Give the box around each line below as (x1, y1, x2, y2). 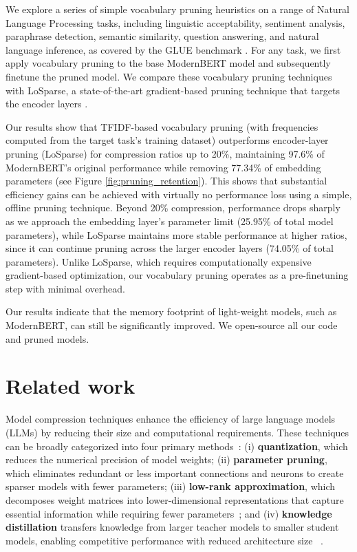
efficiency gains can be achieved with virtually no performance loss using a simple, (6, 187, 352, 201)
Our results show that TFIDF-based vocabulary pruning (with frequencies (6, 119, 318, 134)
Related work (6, 372, 136, 400)
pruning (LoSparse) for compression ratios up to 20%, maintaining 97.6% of (6, 146, 325, 160)
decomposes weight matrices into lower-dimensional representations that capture (6, 492, 344, 507)
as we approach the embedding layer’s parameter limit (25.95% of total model (6, 213, 334, 228)
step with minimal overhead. (6, 281, 125, 295)
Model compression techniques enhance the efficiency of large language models (6, 412, 336, 426)
